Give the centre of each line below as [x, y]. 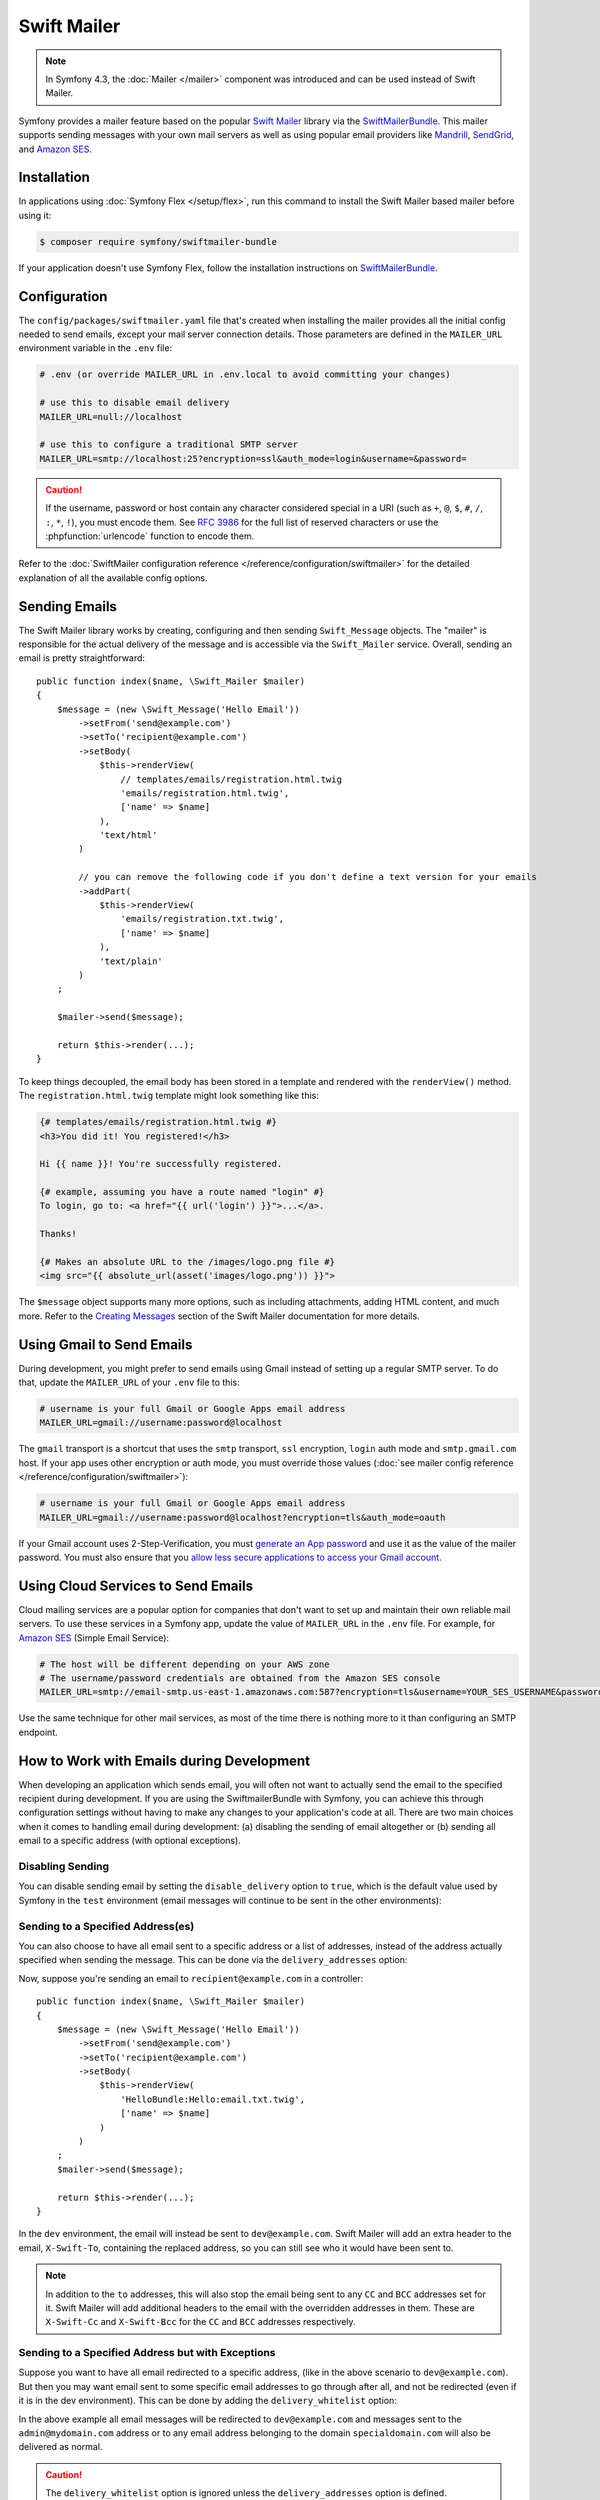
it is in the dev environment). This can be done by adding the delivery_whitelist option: [207, 2401]
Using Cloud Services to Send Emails [136, 1585]
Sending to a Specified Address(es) [106, 1926]
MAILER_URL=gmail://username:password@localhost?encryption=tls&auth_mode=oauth [242, 1517]
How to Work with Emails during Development [164, 1760]
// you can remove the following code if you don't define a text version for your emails [307, 877]
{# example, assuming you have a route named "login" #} [182, 1192]
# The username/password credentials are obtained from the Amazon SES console [240, 1678]
